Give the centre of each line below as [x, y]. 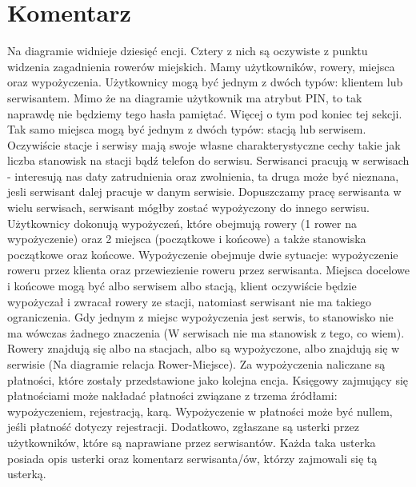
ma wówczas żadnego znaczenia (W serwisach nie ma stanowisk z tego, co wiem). [206, 332]
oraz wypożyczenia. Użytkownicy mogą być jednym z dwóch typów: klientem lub [205, 82]
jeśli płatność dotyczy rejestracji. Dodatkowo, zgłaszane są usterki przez [183, 427]
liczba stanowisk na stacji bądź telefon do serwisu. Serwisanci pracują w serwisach [208, 160]
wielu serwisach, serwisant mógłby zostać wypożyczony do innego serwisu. [188, 208]
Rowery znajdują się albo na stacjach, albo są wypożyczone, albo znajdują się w [204, 348]
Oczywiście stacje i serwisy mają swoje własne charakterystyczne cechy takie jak [204, 144]
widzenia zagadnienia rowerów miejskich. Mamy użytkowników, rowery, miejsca [201, 66]
